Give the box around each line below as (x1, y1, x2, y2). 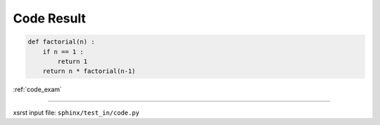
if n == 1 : (42, 48, 84, 55)
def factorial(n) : (27, 38, 95, 46)
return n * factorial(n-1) (42, 67, 137, 75)
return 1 (57, 57, 88, 65)
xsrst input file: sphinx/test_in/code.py (13, 108, 140, 117)
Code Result (13, 11, 86, 26)
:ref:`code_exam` (13, 85, 63, 94)
